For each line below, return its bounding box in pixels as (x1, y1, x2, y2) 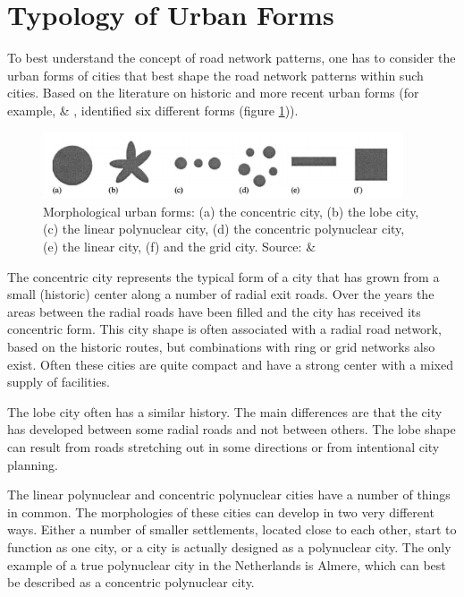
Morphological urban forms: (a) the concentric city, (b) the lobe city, (43, 201, 419, 220)
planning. (7, 455, 58, 473)
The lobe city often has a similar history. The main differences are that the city (7, 402, 443, 421)
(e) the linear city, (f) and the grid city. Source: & (43, 237, 316, 256)
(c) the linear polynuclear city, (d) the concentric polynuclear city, (43, 219, 405, 238)
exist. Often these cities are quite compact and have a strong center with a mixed (7, 354, 453, 373)
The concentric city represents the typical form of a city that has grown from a (7, 267, 440, 286)
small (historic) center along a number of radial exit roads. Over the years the (7, 285, 434, 303)
